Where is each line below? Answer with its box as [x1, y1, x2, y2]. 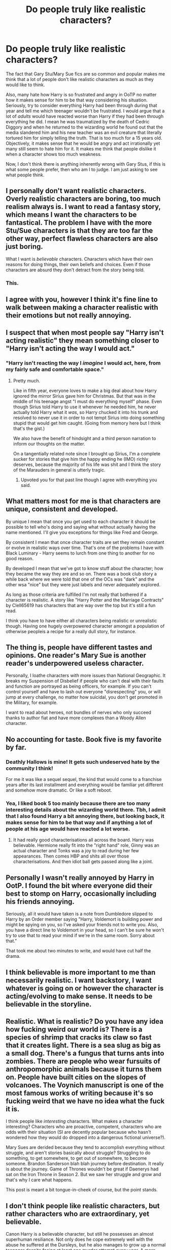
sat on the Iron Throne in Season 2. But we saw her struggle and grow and [6, 1171, 161, 1178]
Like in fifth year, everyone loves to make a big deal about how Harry [13, 387, 157, 394]
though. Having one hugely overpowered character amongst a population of [6, 623, 165, 629]
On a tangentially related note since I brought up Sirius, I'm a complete [13, 450, 161, 457]
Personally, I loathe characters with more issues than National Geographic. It [6, 672, 166, 679]
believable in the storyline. [6, 1000, 92, 1008]
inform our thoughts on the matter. [13, 440, 85, 447]
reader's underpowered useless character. [6, 659, 144, 667]
